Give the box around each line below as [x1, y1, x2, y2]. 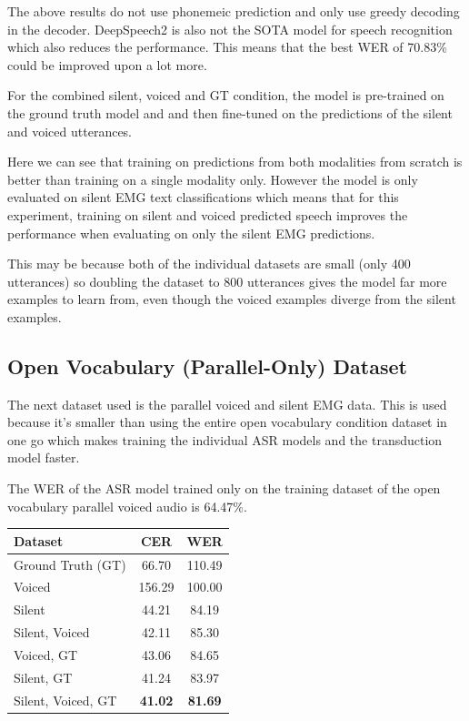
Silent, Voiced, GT [14, 690, 117, 709]
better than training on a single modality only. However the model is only [7, 169, 418, 188]
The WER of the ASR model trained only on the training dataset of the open [7, 479, 441, 498]
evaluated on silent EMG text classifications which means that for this [7, 188, 399, 207]
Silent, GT [14, 667, 73, 686]
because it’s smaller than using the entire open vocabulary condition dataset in [7, 412, 447, 432]
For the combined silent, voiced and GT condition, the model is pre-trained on [7, 86, 444, 105]
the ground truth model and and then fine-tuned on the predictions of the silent [7, 103, 453, 122]
